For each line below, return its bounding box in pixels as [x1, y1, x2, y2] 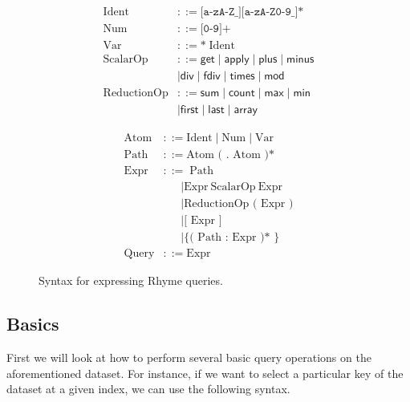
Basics [6, 311, 59, 336]
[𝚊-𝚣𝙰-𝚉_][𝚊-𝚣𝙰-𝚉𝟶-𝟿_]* [200, 6, 304, 18]
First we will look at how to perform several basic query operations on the [6, 349, 371, 366]
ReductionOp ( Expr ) [184, 198, 294, 210]
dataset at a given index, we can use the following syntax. [6, 380, 290, 397]
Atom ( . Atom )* [186, 149, 274, 161]
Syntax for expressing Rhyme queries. [39, 272, 223, 289]
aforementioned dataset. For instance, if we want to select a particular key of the [6, 364, 404, 381]
